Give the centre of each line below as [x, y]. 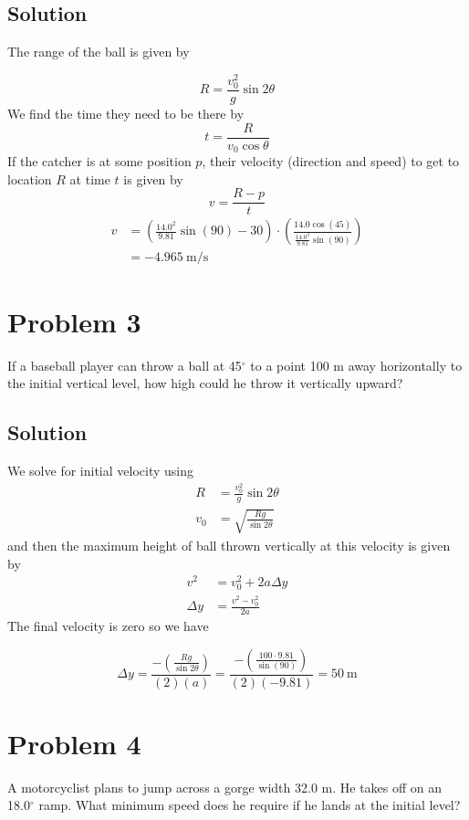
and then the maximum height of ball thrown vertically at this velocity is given [229, 545]
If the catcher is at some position [99, 161]
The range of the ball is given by [99, 52]
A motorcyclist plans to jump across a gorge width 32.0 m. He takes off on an [225, 787]
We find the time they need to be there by [126, 114]
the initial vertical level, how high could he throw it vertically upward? [205, 383]
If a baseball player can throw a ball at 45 [125, 365]
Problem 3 [74, 321]
